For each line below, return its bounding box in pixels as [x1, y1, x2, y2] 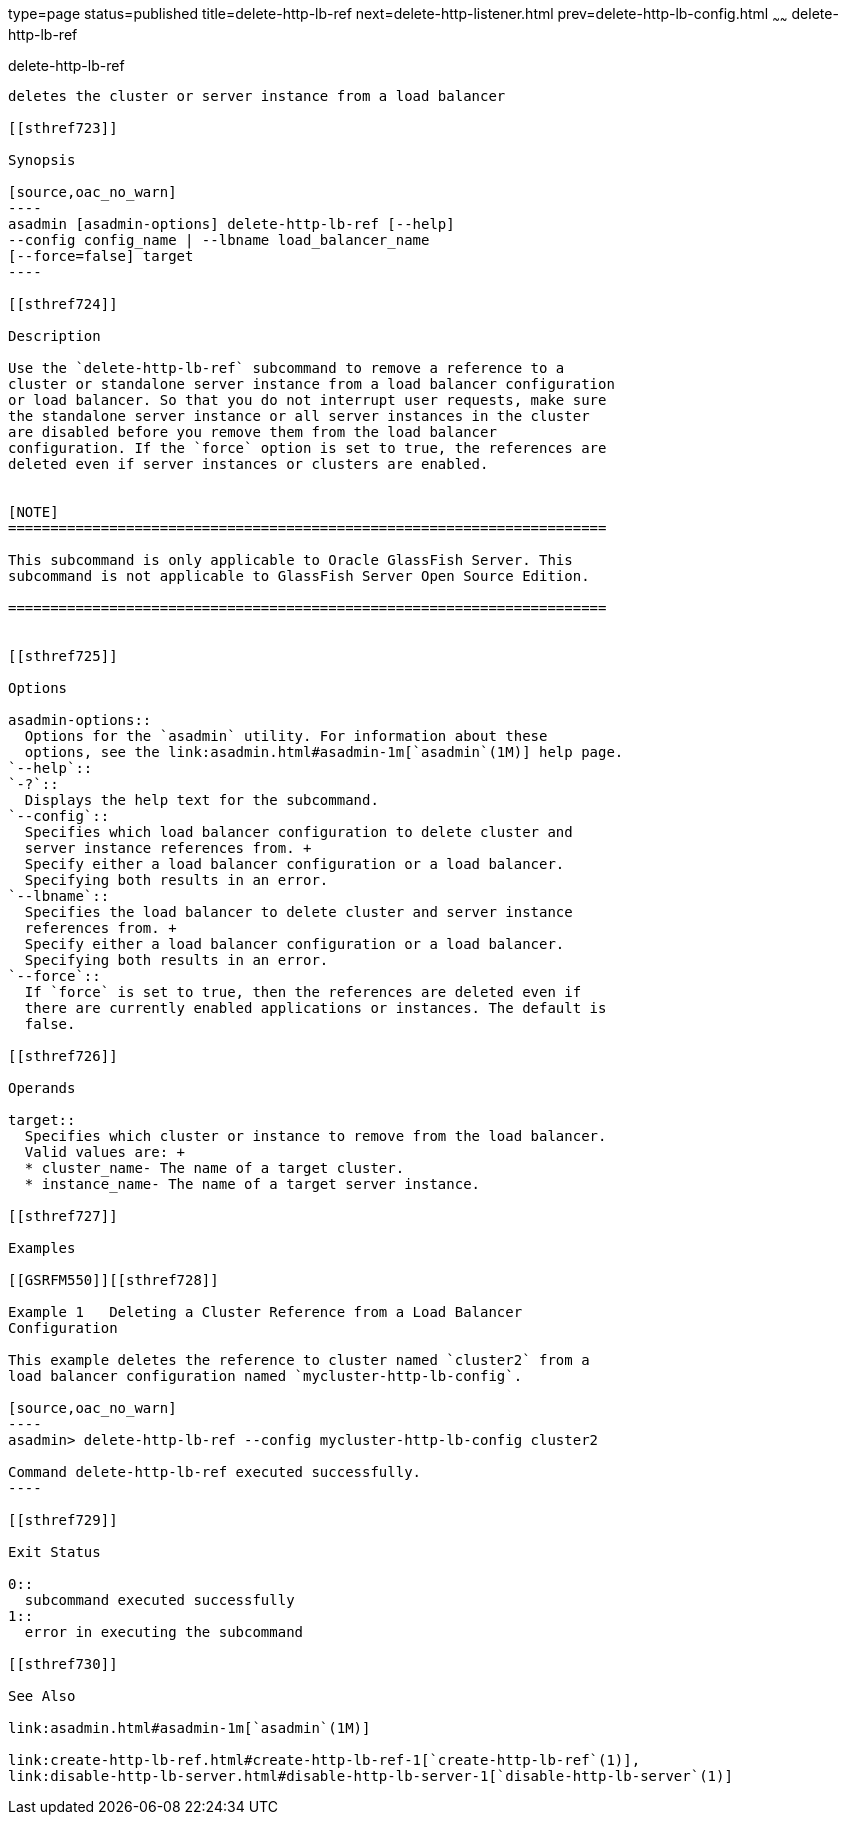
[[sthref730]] [8, 1655, 118, 1672]
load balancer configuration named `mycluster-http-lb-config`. [8, 1367, 523, 1384]
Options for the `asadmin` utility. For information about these [24, 727, 548, 744]
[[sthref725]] [8, 647, 118, 664]
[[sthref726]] [8, 1047, 118, 1064]
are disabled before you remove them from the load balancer [8, 423, 497, 440]
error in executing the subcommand [24, 1623, 304, 1640]
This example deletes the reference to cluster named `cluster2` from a [8, 1351, 590, 1368]
